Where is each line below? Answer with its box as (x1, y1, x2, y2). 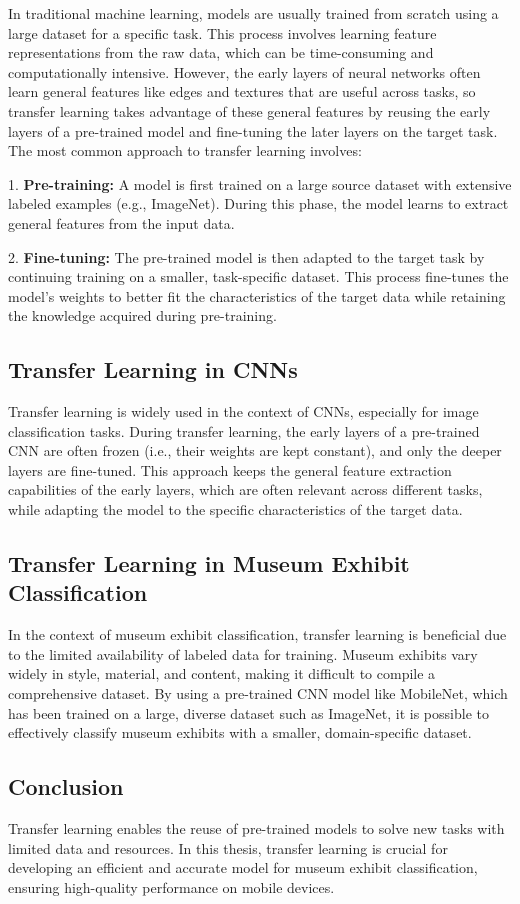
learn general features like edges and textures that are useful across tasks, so (8, 81, 476, 102)
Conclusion (8, 771, 124, 802)
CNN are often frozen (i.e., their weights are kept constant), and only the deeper (8, 440, 502, 461)
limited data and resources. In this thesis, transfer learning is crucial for (8, 837, 448, 858)
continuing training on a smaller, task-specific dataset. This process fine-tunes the (8, 266, 509, 287)
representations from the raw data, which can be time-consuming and (8, 42, 434, 63)
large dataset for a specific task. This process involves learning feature (8, 22, 437, 43)
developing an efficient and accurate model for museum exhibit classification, (8, 857, 478, 878)
